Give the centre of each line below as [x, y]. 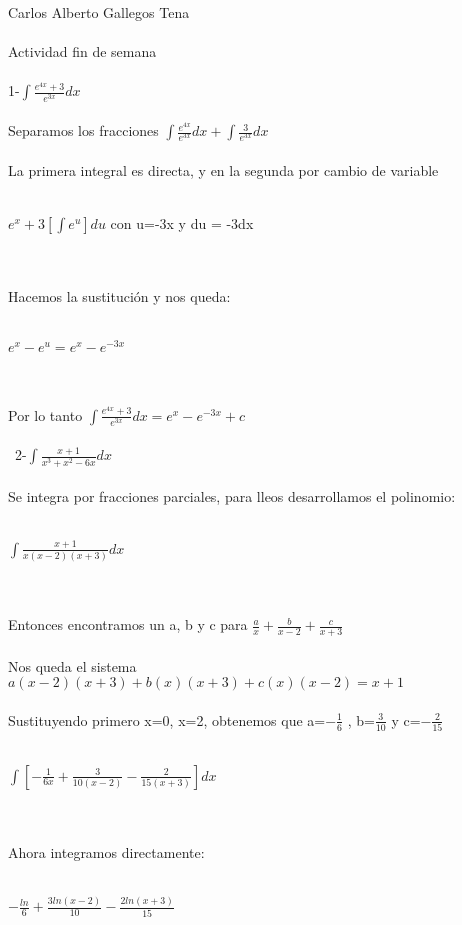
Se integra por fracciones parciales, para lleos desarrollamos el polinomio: [232, 496]
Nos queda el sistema [72, 665]
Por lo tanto [45, 414]
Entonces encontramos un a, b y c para [128, 624]
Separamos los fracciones [83, 130]
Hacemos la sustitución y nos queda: [119, 296]
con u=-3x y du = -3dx [182, 223]
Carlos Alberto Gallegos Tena [99, 12]
